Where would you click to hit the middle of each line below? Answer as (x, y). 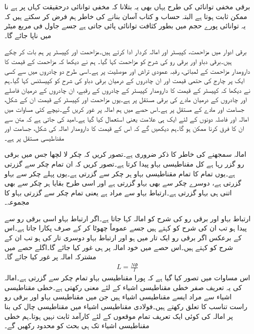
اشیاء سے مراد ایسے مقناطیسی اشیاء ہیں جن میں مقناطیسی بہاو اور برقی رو (118, 297)
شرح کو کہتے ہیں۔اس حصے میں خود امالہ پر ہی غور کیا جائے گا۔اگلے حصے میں (119, 247)
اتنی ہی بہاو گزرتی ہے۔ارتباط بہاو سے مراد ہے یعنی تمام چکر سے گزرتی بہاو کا (118, 192)
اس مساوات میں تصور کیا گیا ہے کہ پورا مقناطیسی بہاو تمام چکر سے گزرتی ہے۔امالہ (127, 278)
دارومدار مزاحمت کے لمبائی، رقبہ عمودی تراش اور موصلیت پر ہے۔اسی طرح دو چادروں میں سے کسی (127, 71)
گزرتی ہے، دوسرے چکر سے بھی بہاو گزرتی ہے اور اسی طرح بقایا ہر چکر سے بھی (123, 183)
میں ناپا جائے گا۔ (28, 35)
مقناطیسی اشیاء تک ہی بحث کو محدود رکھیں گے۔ (77, 325)
